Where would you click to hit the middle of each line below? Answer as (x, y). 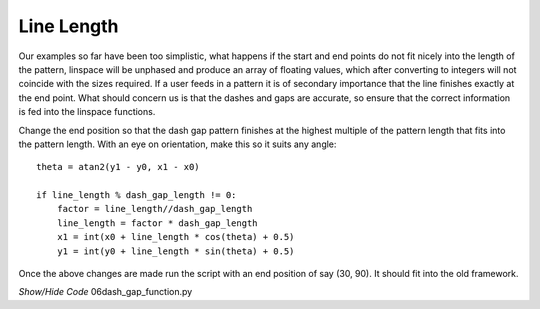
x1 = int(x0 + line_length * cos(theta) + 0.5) (175, 237)
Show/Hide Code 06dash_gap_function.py (105, 292)
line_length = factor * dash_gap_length (157, 223)
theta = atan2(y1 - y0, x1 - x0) (118, 167)
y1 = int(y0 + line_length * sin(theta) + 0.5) (175, 251)
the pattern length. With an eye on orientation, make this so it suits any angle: (177, 144)
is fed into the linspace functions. (87, 112)
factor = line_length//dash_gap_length (154, 209)
